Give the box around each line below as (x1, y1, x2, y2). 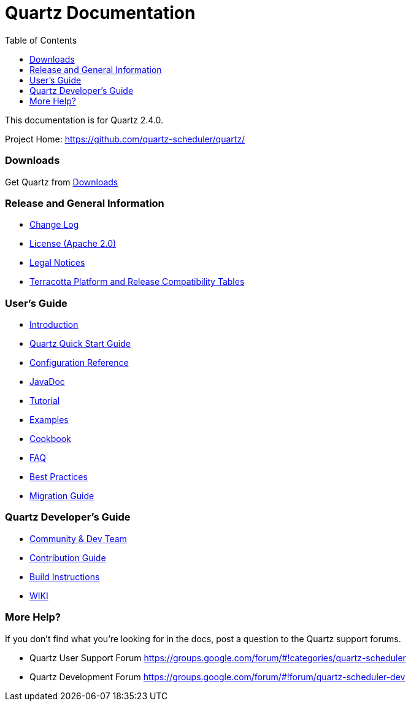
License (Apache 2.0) (29, 238, 117, 249)
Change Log (29, 219, 79, 230)
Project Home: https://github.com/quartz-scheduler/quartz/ (5, 133, 245, 144)
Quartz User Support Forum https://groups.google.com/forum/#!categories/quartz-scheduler (29, 652, 406, 663)
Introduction (29, 319, 79, 330)
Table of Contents (5, 34, 77, 45)
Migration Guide (29, 491, 94, 501)
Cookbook (29, 433, 71, 444)
